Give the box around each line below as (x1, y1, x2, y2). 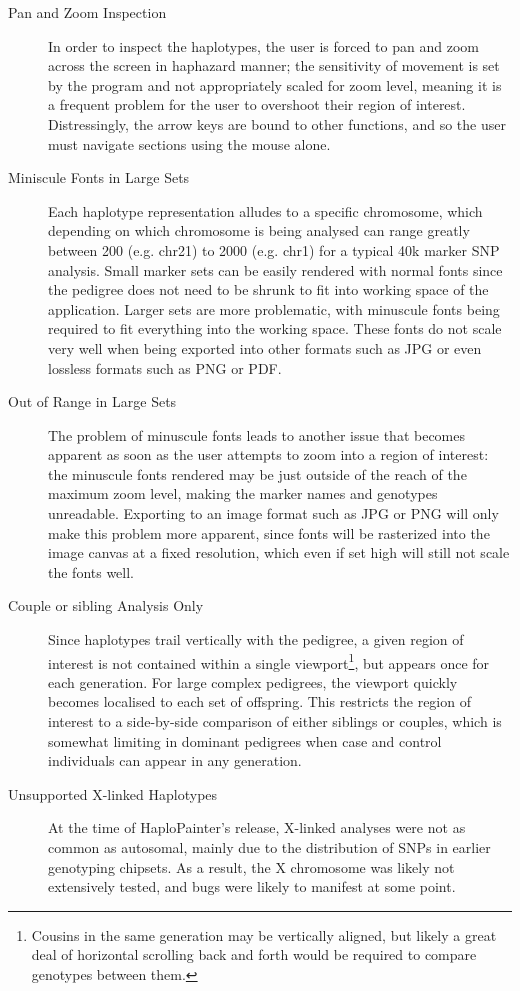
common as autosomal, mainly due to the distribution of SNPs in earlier (48, 837, 491, 858)
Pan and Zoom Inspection (8, 2, 167, 22)
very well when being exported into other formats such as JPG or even (48, 337, 482, 358)
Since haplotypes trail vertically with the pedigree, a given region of (48, 629, 464, 650)
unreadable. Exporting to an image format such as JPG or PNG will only (48, 503, 499, 524)
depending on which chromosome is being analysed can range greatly (48, 220, 470, 241)
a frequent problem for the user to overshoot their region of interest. (48, 94, 466, 115)
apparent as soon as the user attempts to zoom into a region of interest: (48, 444, 489, 465)
